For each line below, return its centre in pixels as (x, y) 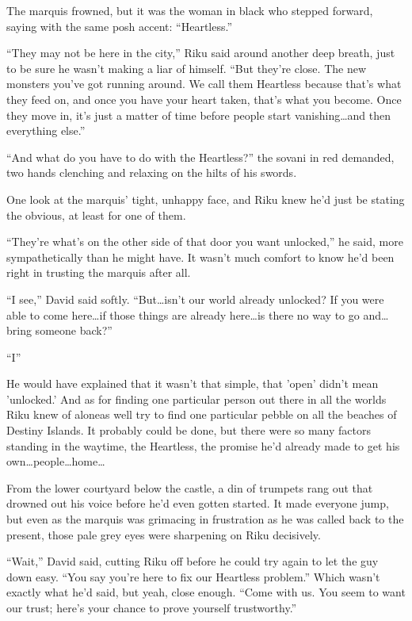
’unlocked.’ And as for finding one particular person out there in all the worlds (196, 399)
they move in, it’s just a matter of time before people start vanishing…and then (199, 115)
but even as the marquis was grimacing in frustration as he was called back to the (205, 519)
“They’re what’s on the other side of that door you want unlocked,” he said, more (205, 241)
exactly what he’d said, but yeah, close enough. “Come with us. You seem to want (206, 592)
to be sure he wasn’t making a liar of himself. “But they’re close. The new (187, 68)
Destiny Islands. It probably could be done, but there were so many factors (189, 430)
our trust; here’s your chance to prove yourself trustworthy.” (152, 608)
